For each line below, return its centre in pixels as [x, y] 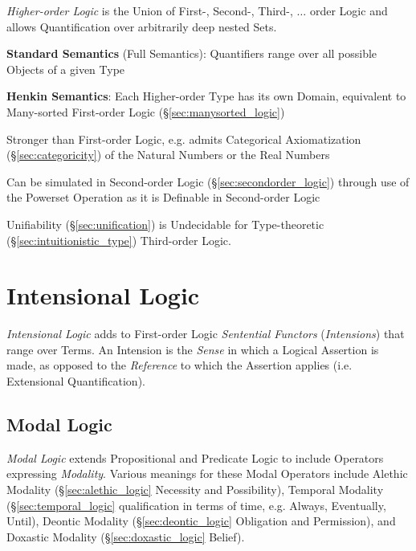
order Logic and [349, 10]
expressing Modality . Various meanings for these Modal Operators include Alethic [207, 473]
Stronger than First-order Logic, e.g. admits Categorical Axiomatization [184, 139]
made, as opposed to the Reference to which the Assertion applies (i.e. [179, 365]
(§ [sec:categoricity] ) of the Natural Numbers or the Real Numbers [168, 155]
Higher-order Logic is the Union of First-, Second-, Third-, [150, 10]
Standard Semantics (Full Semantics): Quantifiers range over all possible [192, 53]
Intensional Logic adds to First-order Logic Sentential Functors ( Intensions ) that [206, 334]
